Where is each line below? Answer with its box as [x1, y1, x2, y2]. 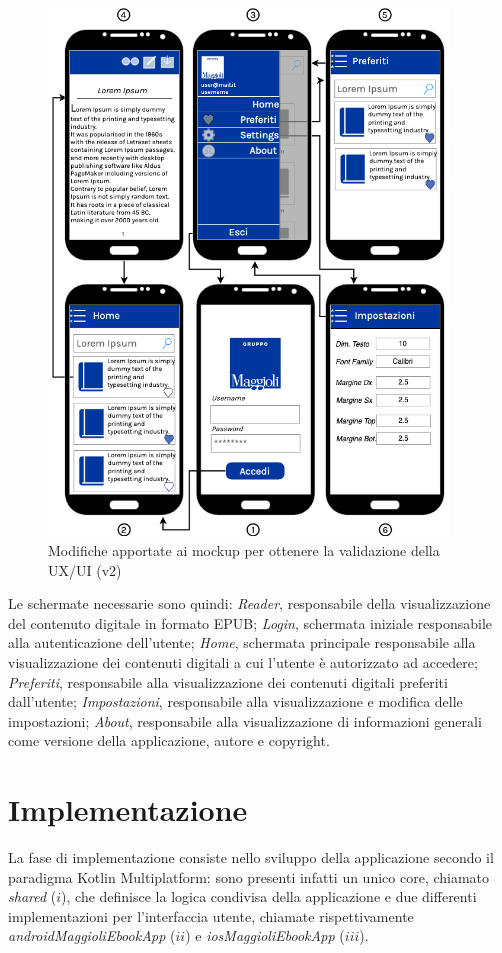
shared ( [8, 886, 57, 907]
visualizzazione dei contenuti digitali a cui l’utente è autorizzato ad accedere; [8, 651, 478, 672]
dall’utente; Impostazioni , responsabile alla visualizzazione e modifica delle [8, 691, 463, 712]
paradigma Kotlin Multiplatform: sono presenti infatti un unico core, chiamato [8, 866, 490, 887]
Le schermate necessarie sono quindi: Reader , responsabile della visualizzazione [8, 593, 491, 614]
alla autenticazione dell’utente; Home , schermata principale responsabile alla [8, 632, 476, 653]
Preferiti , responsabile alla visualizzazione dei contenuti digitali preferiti [8, 671, 448, 692]
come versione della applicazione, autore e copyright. [8, 730, 330, 751]
